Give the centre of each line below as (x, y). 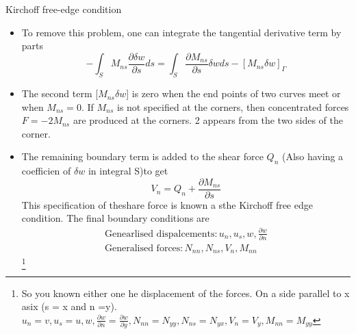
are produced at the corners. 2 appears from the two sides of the (208, 120)
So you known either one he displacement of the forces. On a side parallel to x (186, 293)
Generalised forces (142, 248)
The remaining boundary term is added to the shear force (142, 156)
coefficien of (46, 171)
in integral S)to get (128, 171)
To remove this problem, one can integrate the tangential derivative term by (181, 32)
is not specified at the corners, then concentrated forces (233, 106)
